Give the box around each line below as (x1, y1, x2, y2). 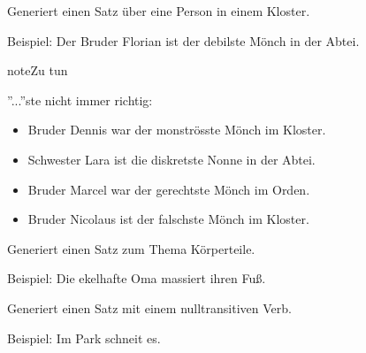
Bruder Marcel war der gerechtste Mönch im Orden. (27, 180, 310, 198)
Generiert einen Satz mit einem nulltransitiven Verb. (7, 298, 292, 317)
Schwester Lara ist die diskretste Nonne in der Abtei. (27, 150, 316, 168)
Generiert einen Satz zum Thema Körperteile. (7, 239, 255, 257)
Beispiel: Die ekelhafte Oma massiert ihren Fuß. (7, 269, 266, 288)
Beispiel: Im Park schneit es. (7, 328, 161, 347)
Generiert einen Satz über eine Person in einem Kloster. (7, 2, 310, 19)
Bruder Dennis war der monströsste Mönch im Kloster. (27, 120, 326, 139)
